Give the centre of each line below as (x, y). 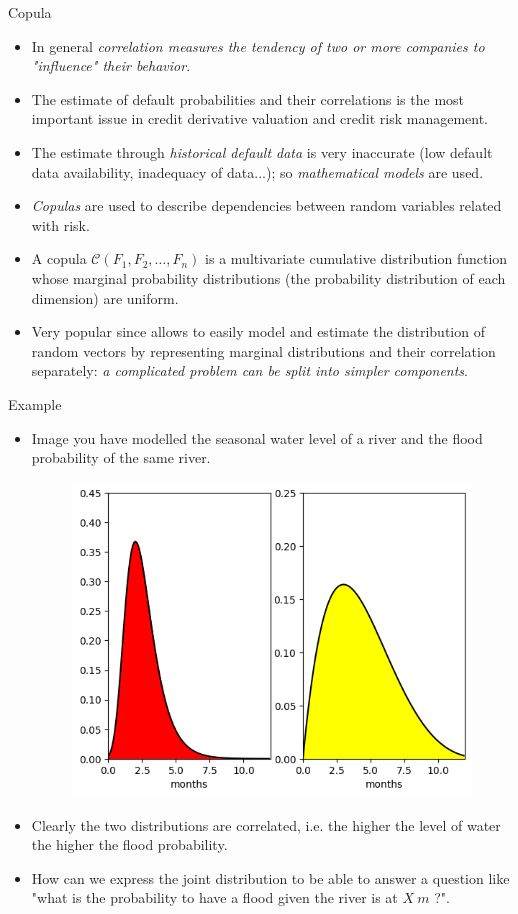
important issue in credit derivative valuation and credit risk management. (260, 118)
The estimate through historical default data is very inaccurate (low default (262, 151)
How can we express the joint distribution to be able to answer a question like (270, 877)
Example (35, 403)
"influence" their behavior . (111, 65)
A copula (59, 258)
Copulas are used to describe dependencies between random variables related (266, 205)
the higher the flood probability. (129, 844)
